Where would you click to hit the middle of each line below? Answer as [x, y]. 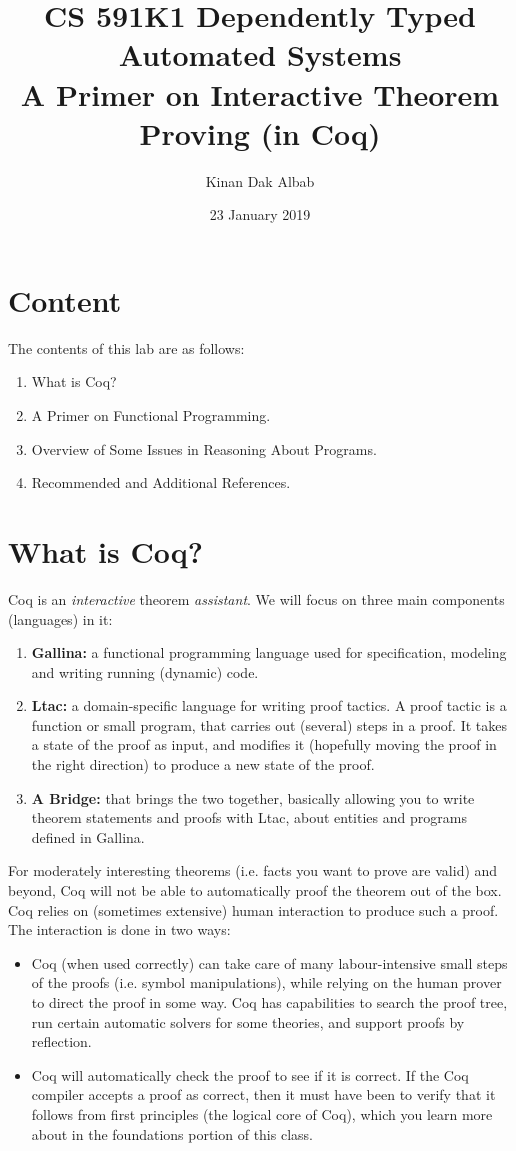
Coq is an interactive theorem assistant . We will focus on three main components [256, 598]
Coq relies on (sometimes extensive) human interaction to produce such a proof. [253, 909]
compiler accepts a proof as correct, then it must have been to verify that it [263, 1094]
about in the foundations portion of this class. [172, 1133]
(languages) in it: [60, 618]
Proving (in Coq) [260, 132]
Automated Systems [260, 54]
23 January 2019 [260, 214]
